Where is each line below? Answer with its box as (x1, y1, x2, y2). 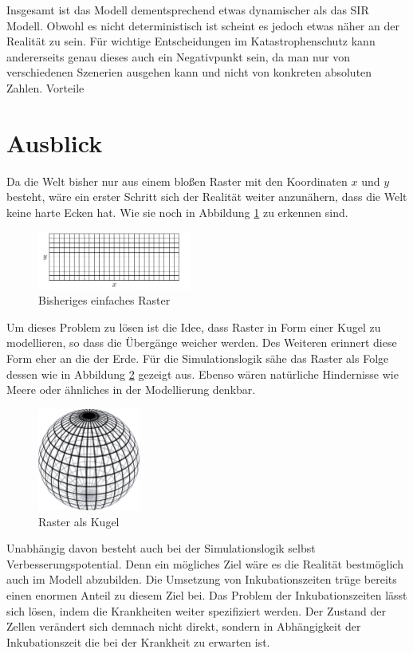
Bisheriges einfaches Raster (38, 292, 171, 309)
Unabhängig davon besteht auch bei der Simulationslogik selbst (6, 540, 316, 557)
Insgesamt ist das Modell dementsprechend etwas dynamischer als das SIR (6, 2, 369, 18)
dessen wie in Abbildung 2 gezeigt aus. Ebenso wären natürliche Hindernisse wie (6, 365, 399, 382)
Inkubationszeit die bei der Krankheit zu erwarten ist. (6, 633, 270, 650)
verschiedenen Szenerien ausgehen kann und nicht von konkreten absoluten (6, 64, 372, 81)
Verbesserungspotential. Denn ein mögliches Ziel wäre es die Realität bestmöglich (6, 555, 403, 572)
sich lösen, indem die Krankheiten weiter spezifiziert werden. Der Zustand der (6, 602, 386, 619)
